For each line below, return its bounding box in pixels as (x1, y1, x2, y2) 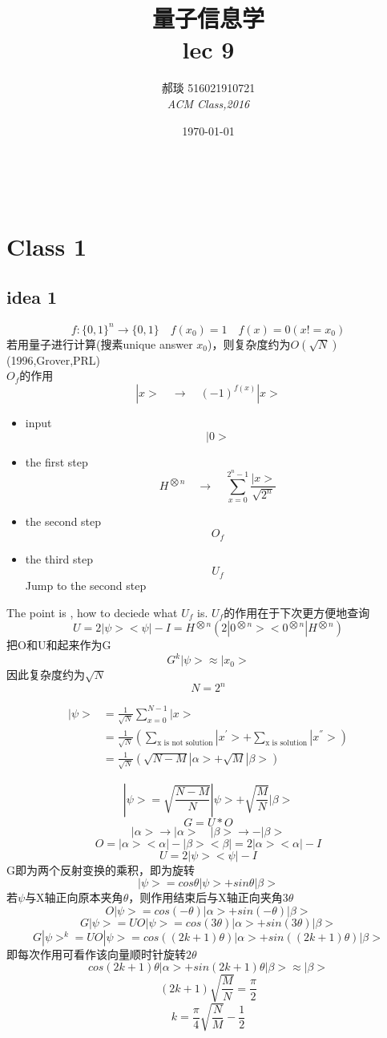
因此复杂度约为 (6, 666, 85, 683)
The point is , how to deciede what (6, 604, 178, 620)
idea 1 (6, 285, 58, 309)
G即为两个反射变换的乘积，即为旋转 (6, 861, 195, 878)
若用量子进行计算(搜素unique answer (6, 335, 193, 352)
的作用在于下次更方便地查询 (224, 604, 370, 620)
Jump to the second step (25, 576, 147, 593)
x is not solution (157, 739, 213, 748)
